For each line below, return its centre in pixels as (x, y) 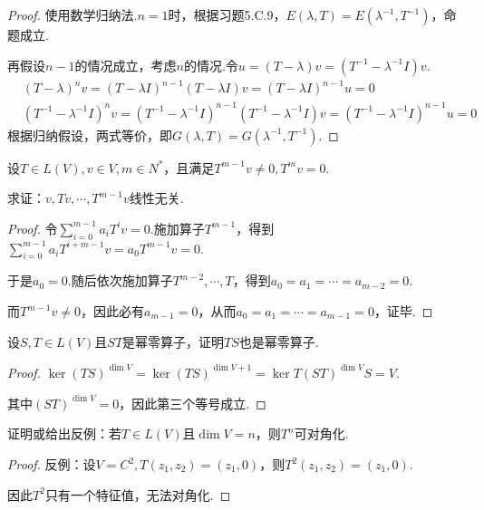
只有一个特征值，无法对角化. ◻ (138, 494)
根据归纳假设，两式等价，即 (90, 135)
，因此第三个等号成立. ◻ (193, 403)
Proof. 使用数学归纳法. (73, 14)
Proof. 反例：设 (52, 464)
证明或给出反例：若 (64, 433)
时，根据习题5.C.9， (227, 14)
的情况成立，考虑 (126, 65)
